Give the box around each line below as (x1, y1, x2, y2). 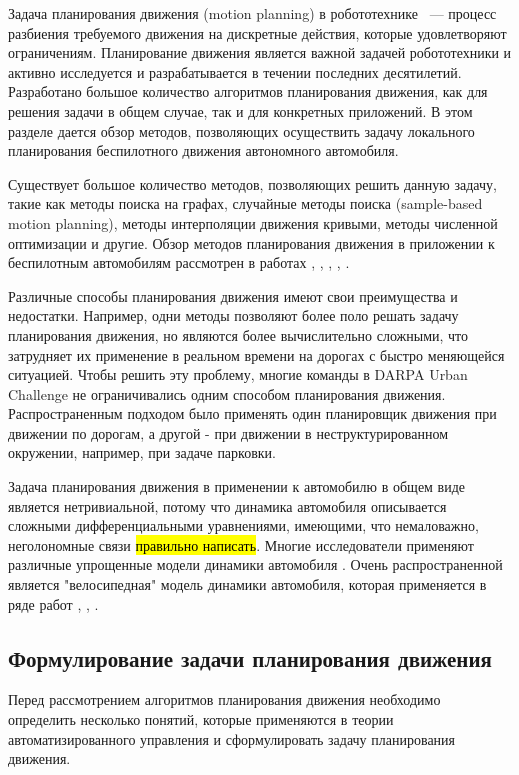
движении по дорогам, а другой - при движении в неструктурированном (8, 422, 449, 443)
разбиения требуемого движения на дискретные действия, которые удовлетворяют (8, 22, 507, 43)
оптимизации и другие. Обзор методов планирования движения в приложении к (8, 232, 495, 253)
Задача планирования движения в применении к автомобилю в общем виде (8, 476, 466, 497)
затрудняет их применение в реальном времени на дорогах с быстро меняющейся (8, 344, 505, 365)
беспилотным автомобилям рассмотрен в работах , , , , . (8, 252, 350, 273)
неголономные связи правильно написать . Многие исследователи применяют (8, 534, 474, 555)
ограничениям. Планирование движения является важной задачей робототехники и (8, 42, 512, 63)
